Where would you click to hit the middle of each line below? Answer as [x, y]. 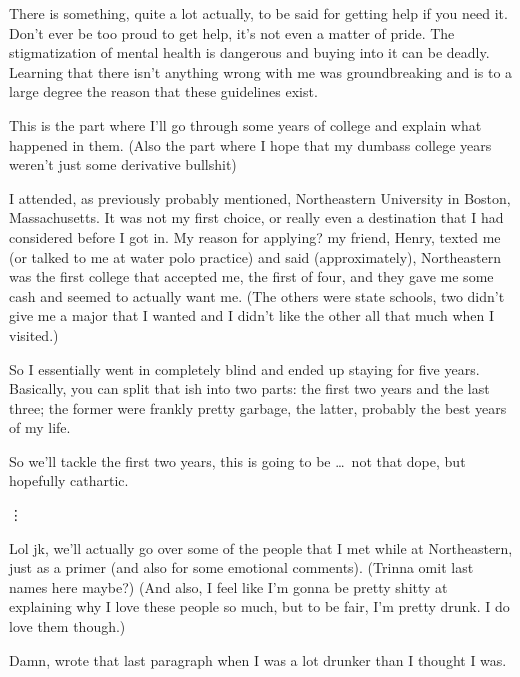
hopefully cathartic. [69, 480]
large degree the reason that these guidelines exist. [163, 91]
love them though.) [67, 626]
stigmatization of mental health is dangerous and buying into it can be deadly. [249, 52]
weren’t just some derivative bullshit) [123, 164]
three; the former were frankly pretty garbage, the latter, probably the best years [258, 407]
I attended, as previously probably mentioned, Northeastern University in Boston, [260, 197]
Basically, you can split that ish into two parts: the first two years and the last [249, 388]
